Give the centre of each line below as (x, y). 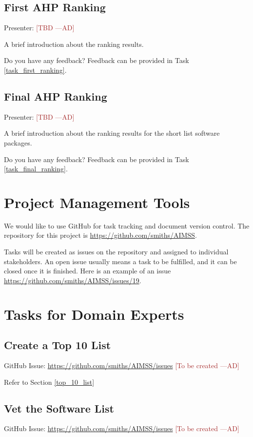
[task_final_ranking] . (36, 169)
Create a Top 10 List (58, 345)
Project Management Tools (97, 202)
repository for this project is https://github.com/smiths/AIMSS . (100, 235)
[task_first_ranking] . (35, 70)
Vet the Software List (59, 408)
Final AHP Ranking (56, 96)
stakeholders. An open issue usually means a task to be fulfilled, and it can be (120, 261)
